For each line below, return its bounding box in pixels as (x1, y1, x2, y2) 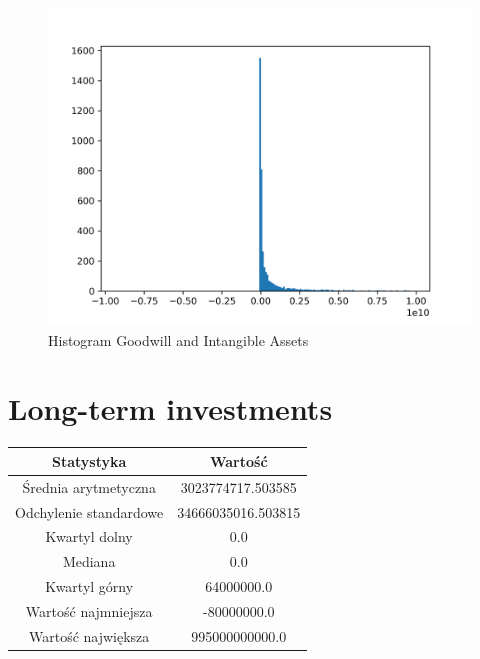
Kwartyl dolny (45, 526, 133, 547)
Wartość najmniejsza (25, 600, 153, 621)
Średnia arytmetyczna (22, 476, 156, 497)
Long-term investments (8, 388, 333, 429)
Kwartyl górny (45, 576, 134, 597)
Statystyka (51, 450, 127, 471)
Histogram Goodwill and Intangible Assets (48, 329, 309, 350)
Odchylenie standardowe (15, 501, 164, 522)
